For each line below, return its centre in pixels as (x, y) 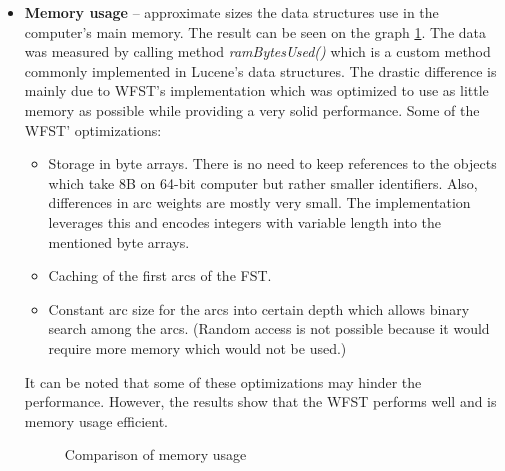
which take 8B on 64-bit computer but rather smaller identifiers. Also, (263, 182)
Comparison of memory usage (155, 454)
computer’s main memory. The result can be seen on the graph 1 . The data (255, 31)
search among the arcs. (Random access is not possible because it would (269, 328)
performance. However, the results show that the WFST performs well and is (260, 401)
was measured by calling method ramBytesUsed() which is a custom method (257, 51)
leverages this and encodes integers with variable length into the (244, 221)
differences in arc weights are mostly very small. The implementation (259, 202)
